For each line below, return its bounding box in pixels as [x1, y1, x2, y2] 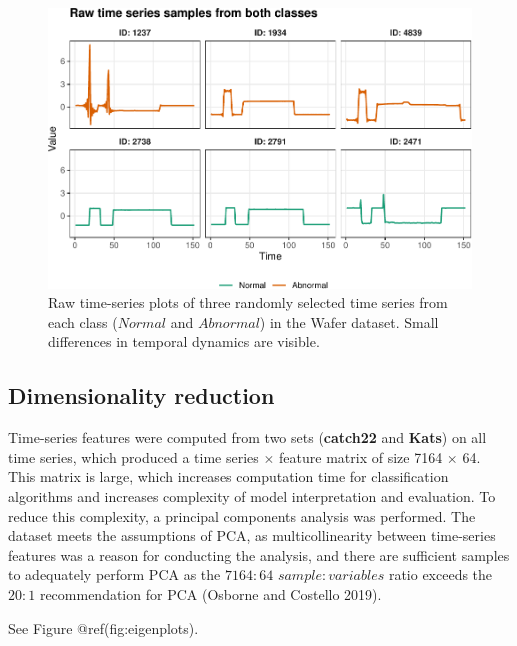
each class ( [48, 311, 118, 332]
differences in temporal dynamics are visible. [48, 331, 320, 352]
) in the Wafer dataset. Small [259, 311, 439, 332]
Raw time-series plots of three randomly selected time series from [48, 292, 448, 313]
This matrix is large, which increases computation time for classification [8, 466, 449, 487]
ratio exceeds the [388, 564, 493, 585]
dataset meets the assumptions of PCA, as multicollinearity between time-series [8, 525, 496, 546]
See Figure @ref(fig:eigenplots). [8, 617, 199, 638]
